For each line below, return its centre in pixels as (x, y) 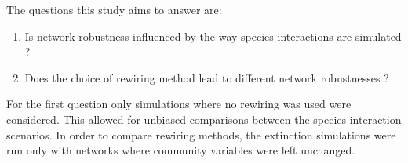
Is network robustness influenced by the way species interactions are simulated (213, 36)
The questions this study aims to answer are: (114, 9)
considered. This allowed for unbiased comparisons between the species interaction (204, 119)
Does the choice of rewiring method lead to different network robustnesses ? (207, 77)
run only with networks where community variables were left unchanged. (181, 150)
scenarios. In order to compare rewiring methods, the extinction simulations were (201, 134)
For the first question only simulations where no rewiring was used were (179, 104)
